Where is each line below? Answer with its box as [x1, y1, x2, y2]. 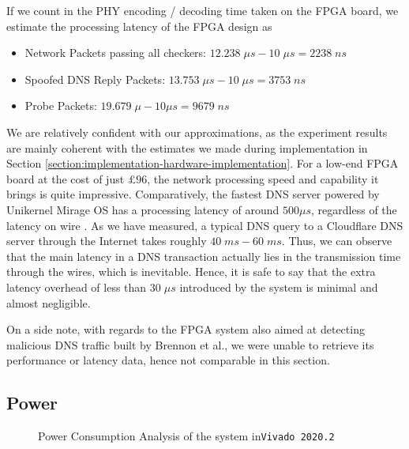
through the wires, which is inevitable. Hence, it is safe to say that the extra [6, 263, 376, 280]
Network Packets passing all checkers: [24, 44, 206, 61]
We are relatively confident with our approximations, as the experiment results [6, 123, 388, 140]
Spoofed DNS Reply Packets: [24, 70, 166, 87]
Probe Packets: [24, 97, 97, 114]
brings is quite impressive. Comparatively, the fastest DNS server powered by [6, 186, 380, 202]
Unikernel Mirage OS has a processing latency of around [6, 201, 280, 217]
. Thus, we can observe [281, 232, 392, 249]
